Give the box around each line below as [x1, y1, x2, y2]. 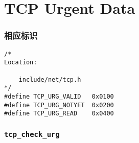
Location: [4, 59, 37, 66]
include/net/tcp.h [18, 76, 81, 83]
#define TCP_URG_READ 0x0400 [4, 110, 114, 117]
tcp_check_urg [4, 130, 60, 138]
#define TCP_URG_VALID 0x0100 [4, 92, 114, 100]
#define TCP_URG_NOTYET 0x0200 [4, 101, 114, 109]
